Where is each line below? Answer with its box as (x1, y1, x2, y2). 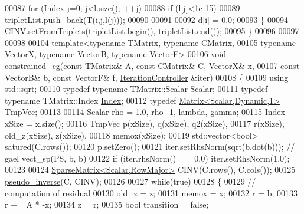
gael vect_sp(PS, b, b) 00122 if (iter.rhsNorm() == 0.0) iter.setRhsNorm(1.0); (5, 152, 290, 164)
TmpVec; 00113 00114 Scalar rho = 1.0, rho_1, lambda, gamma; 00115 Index (5, 106, 285, 118)
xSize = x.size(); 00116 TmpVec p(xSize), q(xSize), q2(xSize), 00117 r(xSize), (5, 117, 285, 129)
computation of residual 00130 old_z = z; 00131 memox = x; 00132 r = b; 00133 (5, 186, 298, 199)
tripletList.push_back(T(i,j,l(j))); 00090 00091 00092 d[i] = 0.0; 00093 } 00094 (5, 13, 288, 25)
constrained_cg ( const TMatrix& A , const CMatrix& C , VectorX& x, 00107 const (5, 59, 300, 71)
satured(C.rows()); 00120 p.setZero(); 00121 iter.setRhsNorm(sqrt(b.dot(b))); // (5, 140, 295, 153)
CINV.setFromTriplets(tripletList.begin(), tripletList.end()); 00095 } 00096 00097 (5, 25, 299, 37)
